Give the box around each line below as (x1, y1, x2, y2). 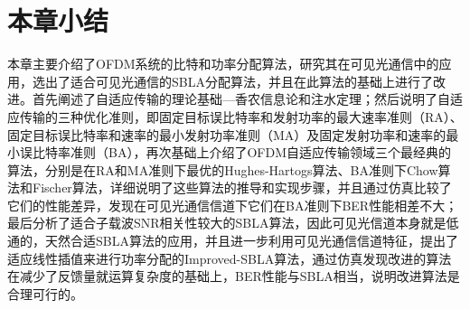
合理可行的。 (7, 284, 83, 303)
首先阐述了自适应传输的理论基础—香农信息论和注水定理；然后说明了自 (32, 89, 450, 108)
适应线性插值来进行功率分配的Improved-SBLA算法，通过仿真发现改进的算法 (7, 248, 452, 267)
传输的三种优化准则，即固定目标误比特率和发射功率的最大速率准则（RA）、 (19, 107, 463, 126)
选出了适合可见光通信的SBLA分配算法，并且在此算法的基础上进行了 (32, 71, 433, 90)
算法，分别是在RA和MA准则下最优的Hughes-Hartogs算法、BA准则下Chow (7, 160, 438, 179)
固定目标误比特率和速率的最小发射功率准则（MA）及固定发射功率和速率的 (7, 125, 446, 144)
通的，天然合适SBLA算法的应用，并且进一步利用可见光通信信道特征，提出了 (7, 231, 458, 250)
